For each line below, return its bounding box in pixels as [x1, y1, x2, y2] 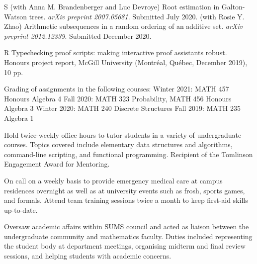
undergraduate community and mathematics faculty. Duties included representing [4, 231, 253, 241]
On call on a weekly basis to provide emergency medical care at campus [4, 175, 223, 185]
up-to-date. [4, 204, 38, 215]
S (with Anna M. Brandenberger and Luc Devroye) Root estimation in [4, 1, 220, 11]
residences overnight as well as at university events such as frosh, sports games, [4, 185, 245, 195]
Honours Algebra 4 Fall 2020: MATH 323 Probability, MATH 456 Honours [4, 93, 232, 103]
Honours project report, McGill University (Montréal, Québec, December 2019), [4, 57, 248, 67]
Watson [4, 11, 27, 21]
